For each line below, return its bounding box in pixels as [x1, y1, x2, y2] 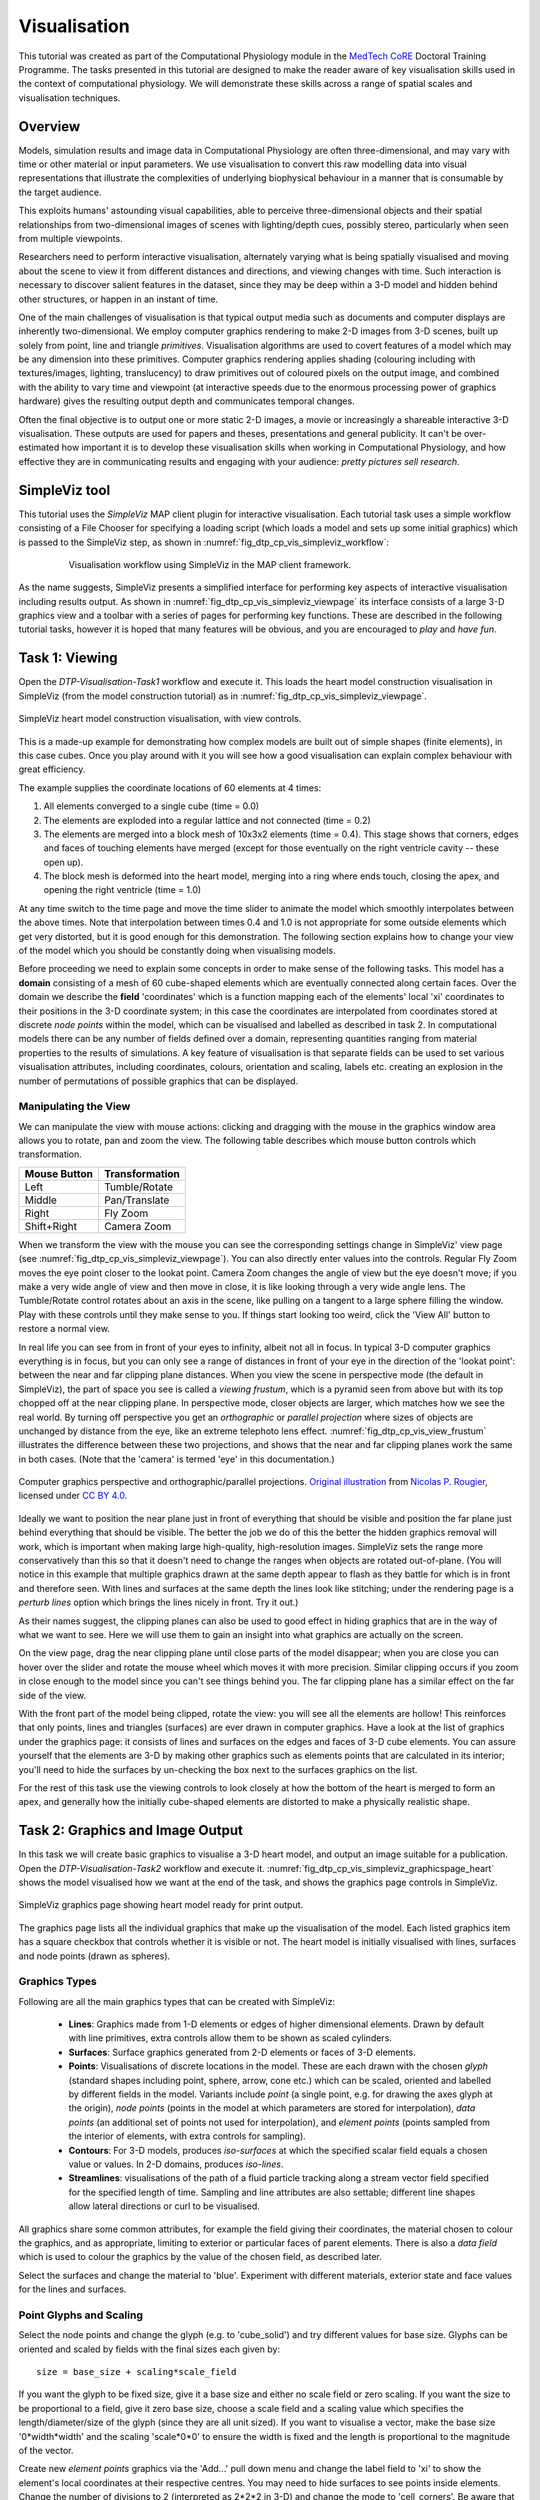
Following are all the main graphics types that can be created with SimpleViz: [18, 1995, 335, 2007]
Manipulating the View [18, 1100, 131, 1114]
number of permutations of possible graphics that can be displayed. [18, 1075, 299, 1087]
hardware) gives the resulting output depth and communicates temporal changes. [18, 395, 355, 407]
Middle [24, 1193, 57, 1207]
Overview [18, 118, 81, 135]
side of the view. [18, 1689, 87, 1701]
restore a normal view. [18, 1323, 110, 1335]
